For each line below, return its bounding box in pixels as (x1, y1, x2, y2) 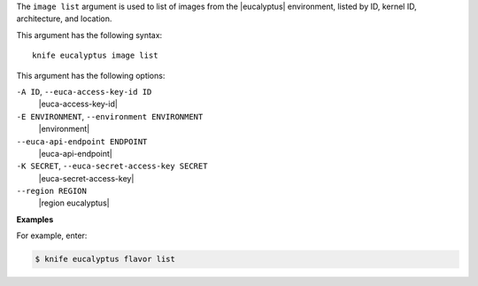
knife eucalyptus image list (32, 50, 158, 61)
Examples (16, 213, 54, 225)
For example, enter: (16, 230, 88, 241)
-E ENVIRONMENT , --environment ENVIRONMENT (16, 111, 204, 121)
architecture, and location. (16, 13, 112, 24)
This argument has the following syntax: (16, 29, 163, 40)
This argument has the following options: (16, 70, 166, 81)
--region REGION (16, 186, 88, 197)
